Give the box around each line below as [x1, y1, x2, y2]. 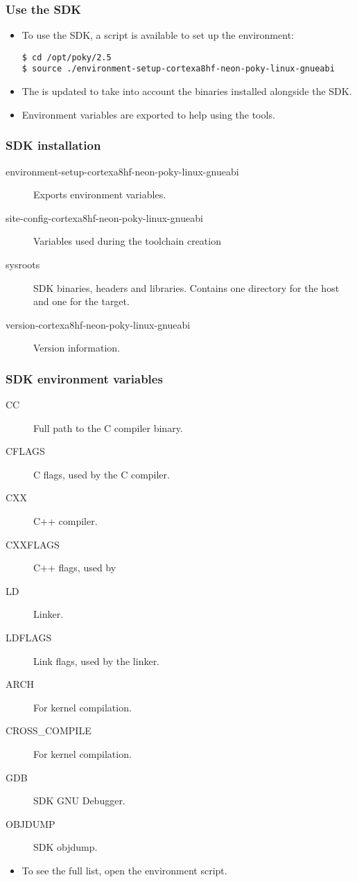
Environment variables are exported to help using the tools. [21, 107, 275, 121]
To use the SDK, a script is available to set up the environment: [21, 28, 294, 42]
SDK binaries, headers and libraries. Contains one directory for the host [33, 280, 340, 295]
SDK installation [6, 137, 101, 154]
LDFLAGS [6, 630, 52, 645]
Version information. [33, 340, 121, 355]
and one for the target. [33, 294, 130, 309]
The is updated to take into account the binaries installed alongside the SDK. [21, 84, 352, 98]
